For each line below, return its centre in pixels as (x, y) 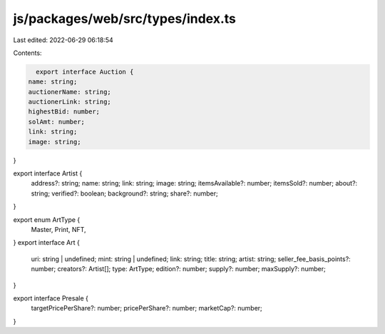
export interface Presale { (51, 298)
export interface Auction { (85, 72)
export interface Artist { (48, 173)
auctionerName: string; (70, 92)
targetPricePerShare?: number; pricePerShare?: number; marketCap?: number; (147, 308)
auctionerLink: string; (70, 102)
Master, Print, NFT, (58, 229)
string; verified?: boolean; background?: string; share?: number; (125, 193)
